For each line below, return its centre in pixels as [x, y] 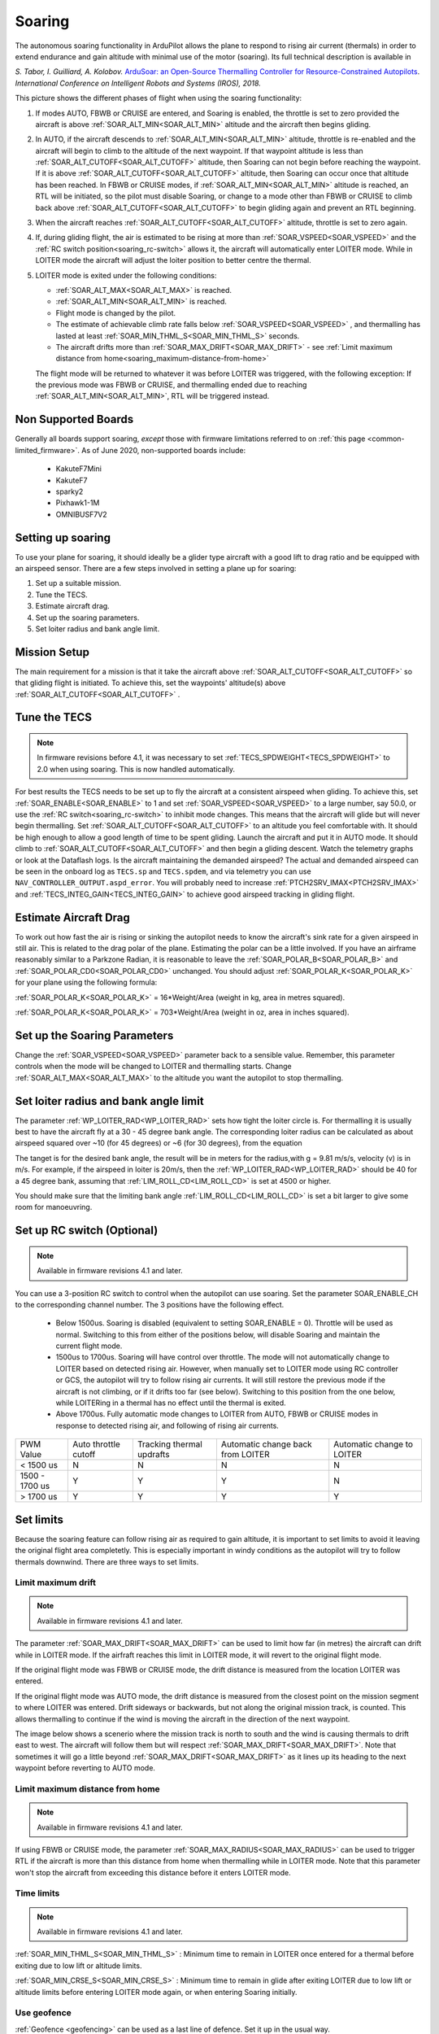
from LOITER [245, 1455]
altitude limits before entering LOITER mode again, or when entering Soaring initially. [156, 1992]
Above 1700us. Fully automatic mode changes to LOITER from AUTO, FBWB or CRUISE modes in [217, 1414]
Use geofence [43, 2013]
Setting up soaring [63, 537]
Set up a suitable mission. [78, 583]
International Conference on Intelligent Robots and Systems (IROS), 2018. [138, 83]
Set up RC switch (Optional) [87, 1231]
